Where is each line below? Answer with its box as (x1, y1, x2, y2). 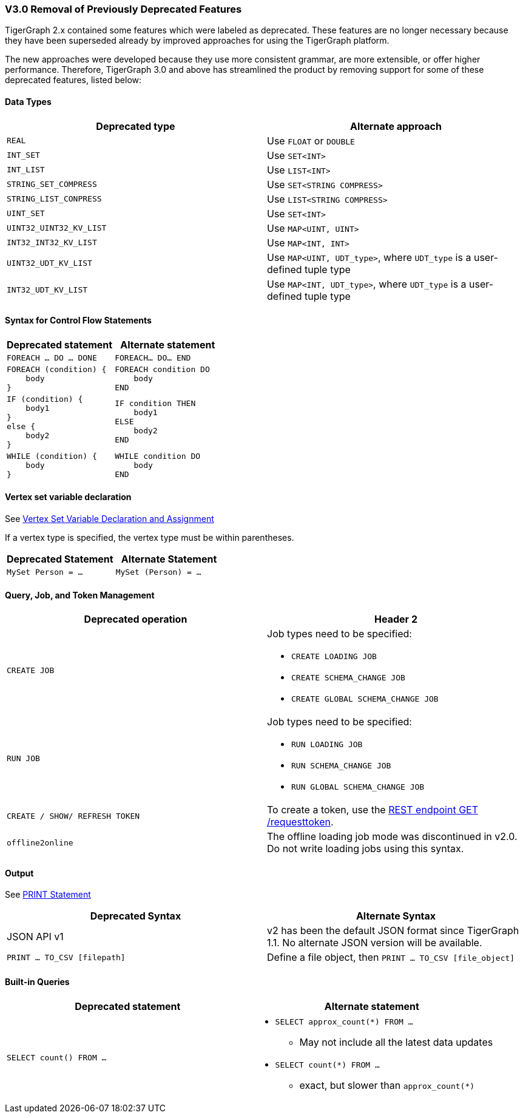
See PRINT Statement (5, 889, 91, 900)
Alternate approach (350, 120, 442, 132)
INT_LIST (7, 165, 45, 175)
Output (5, 867, 34, 878)
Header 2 (374, 613, 417, 626)
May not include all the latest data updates (299, 1035, 493, 1048)
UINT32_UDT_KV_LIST (7, 259, 92, 268)
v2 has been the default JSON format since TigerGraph (267, 924, 519, 937)
